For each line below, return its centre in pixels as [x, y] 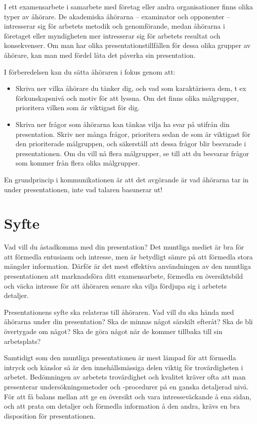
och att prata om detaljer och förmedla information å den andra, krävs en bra [122, 406]
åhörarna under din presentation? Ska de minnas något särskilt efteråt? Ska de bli [128, 321]
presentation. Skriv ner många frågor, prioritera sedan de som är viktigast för [133, 134]
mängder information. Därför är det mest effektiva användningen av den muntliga [128, 266]
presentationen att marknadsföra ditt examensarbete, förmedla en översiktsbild [124, 276]
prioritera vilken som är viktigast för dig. [78, 107]
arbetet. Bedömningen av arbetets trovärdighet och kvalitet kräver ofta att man [125, 377]
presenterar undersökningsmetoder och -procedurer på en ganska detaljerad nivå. [126, 386]
